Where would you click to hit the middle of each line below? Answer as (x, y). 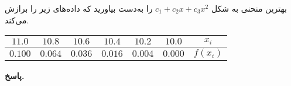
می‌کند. (17, 20)
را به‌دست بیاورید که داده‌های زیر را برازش (79, 8)
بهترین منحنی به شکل (249, 8)
